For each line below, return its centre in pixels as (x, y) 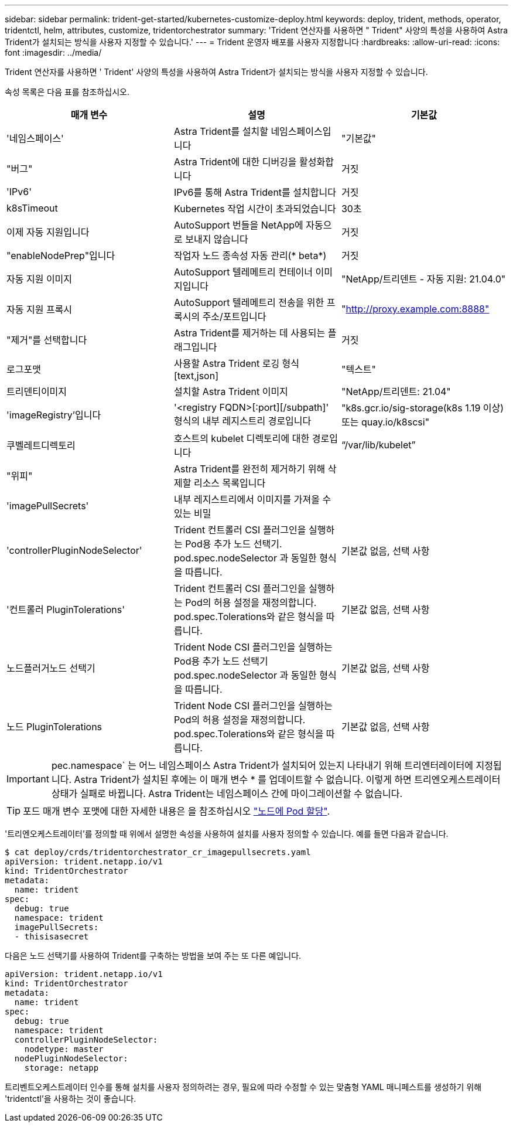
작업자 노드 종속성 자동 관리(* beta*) (250, 256)
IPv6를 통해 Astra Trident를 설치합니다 (255, 192)
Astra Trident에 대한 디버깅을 (235, 162)
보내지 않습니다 (217, 239)
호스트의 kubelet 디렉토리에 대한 (242, 438)
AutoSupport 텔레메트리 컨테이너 (243, 272)
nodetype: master (64, 1049)
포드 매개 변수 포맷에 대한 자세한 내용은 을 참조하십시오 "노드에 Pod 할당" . (177, 811)
